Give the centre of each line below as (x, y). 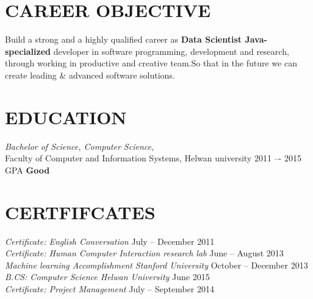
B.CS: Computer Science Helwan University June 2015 (107, 277)
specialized (28, 51)
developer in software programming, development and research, (171, 51)
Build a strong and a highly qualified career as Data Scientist (124, 39)
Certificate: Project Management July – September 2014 (110, 288)
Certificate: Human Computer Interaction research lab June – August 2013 (144, 253)
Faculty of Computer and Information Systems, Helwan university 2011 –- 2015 (153, 158)
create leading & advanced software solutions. (90, 75)
